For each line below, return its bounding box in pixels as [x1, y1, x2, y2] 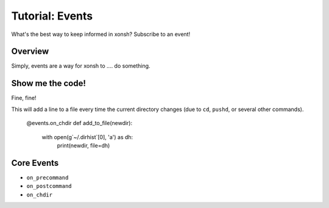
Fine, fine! [11, 95, 37, 102]
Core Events [11, 157, 59, 168]
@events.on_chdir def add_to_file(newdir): [26, 120, 133, 127]
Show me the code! [11, 78, 87, 88]
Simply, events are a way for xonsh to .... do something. [11, 62, 150, 70]
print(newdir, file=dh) [57, 142, 110, 149]
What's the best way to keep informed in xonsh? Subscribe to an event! [11, 30, 191, 38]
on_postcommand [26, 183, 73, 190]
